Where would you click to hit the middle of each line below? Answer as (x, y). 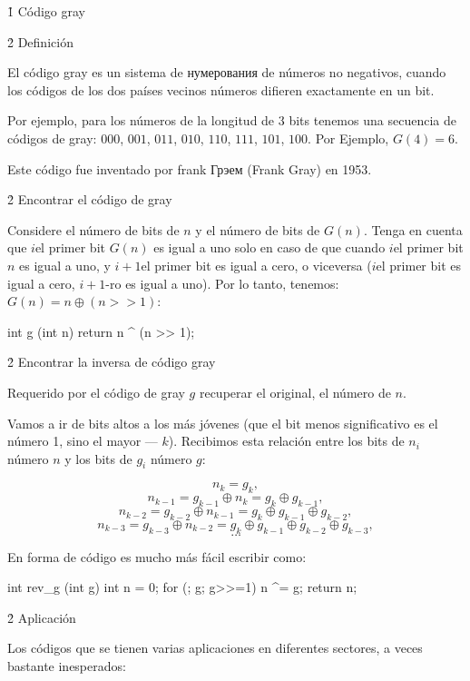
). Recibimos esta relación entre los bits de (286, 441)
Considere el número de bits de (93, 229)
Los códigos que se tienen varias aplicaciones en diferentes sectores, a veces (215, 648)
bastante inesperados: (67, 666)
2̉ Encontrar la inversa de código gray (112, 362)
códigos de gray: (52, 138)
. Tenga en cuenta (413, 229)
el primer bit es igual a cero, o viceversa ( (256, 265)
